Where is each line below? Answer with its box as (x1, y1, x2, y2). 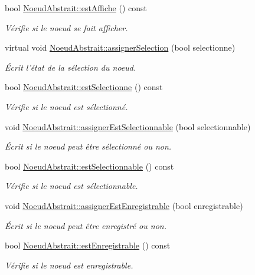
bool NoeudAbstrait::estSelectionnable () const (5, 160, 174, 172)
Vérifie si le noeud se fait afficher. (5, 21, 128, 34)
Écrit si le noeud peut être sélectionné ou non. (5, 140, 172, 153)
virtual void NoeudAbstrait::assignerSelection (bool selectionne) (5, 41, 236, 54)
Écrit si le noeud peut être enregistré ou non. (5, 219, 166, 231)
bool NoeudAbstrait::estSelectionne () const (5, 81, 163, 93)
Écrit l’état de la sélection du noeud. (5, 61, 136, 73)
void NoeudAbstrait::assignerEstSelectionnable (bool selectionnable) (5, 120, 251, 132)
